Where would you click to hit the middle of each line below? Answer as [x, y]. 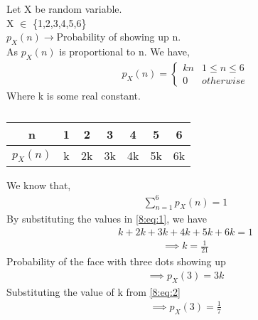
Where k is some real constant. [74, 95]
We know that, [39, 185]
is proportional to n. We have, [124, 51]
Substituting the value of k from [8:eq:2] [93, 291]
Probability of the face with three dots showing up [116, 261]
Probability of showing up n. [119, 37]
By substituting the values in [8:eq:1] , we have [107, 219]
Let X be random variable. [64, 9]
